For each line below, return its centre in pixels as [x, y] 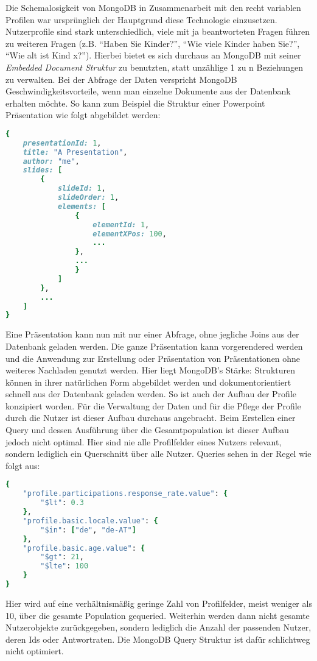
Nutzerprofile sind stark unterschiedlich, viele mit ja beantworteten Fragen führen [158, 31]
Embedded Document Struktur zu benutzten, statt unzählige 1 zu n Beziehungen [154, 67]
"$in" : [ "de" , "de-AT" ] [88, 530]
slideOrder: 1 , [88, 198]
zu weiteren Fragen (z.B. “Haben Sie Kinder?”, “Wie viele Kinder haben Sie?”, [153, 43]
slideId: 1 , [82, 189]
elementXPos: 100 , [130, 234]
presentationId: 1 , [62, 143]
